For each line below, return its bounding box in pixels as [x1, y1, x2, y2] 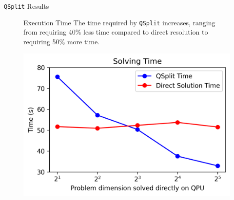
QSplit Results [4, 1, 49, 11]
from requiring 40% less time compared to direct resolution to [23, 27, 208, 37]
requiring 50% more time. [23, 36, 100, 46]
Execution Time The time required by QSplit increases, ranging [23, 17, 215, 27]
